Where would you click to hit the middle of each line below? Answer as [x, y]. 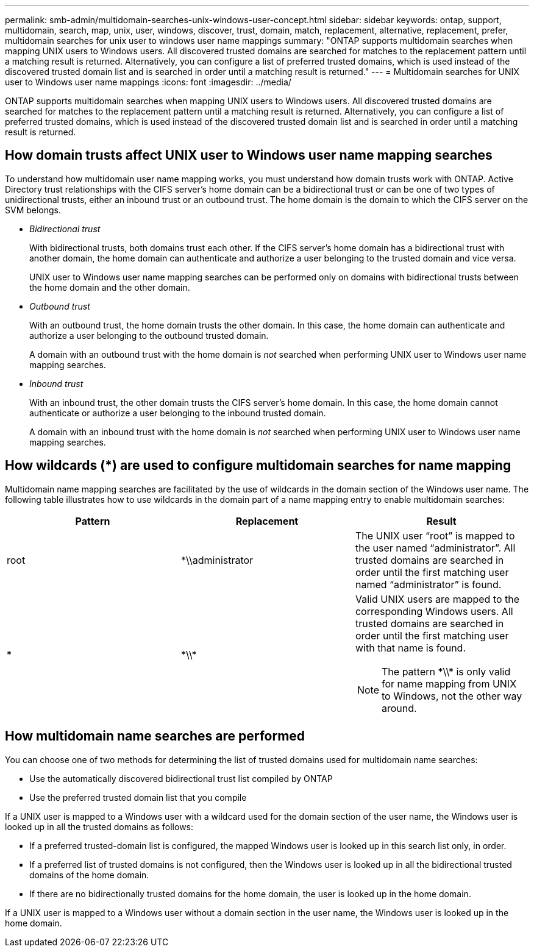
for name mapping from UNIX [449, 684]
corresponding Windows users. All [434, 611]
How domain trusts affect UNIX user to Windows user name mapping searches [249, 155]
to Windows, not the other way [452, 696]
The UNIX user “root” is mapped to [435, 535]
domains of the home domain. [89, 875]
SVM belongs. [33, 210]
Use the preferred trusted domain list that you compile [138, 797]
